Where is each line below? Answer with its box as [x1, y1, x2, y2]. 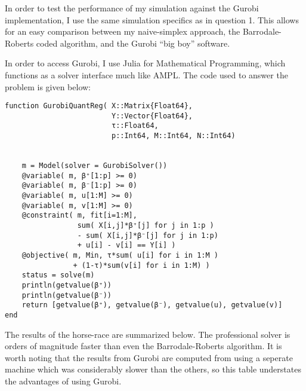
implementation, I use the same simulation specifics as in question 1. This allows [5, 13, 299, 26]
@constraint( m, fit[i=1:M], [21, 211, 137, 220]
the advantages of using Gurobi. [5, 374, 122, 387]
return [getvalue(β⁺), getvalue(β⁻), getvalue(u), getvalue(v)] [21, 301, 283, 310]
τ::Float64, [111, 121, 159, 130]
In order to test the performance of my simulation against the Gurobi [5, 2, 259, 14]
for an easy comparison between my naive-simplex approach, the [5, 25, 240, 38]
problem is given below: [5, 80, 91, 93]
